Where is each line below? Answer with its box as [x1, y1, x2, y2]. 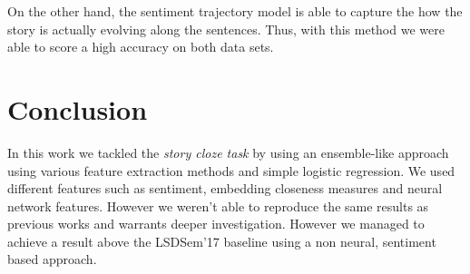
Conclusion [7, 90, 148, 127]
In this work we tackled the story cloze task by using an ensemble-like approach [7, 142, 449, 161]
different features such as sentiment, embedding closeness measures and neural [7, 179, 443, 198]
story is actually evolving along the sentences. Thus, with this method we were [7, 19, 445, 38]
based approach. [7, 250, 97, 269]
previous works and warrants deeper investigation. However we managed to [7, 214, 425, 233]
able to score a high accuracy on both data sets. [7, 37, 274, 56]
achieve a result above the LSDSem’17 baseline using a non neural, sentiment [7, 231, 436, 250]
